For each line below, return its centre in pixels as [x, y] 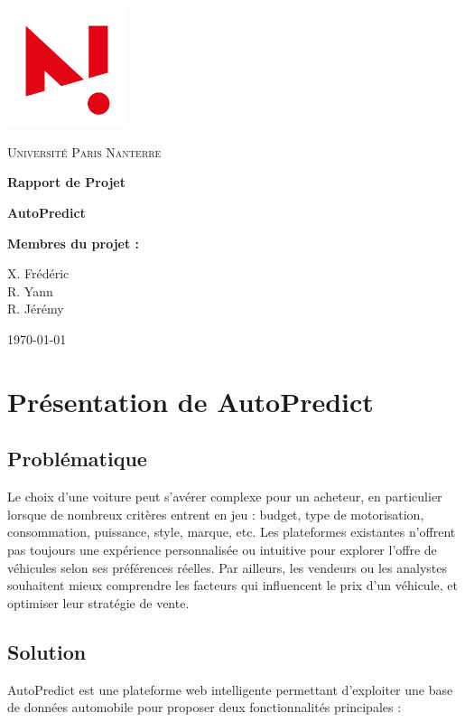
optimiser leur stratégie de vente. [98, 602]
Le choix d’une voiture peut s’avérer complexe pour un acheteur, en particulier [225, 497]
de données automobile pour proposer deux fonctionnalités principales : [205, 707]
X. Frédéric [38, 273]
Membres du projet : [74, 243]
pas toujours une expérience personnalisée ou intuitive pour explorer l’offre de [222, 549]
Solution [47, 651]
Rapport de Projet [66, 182]
